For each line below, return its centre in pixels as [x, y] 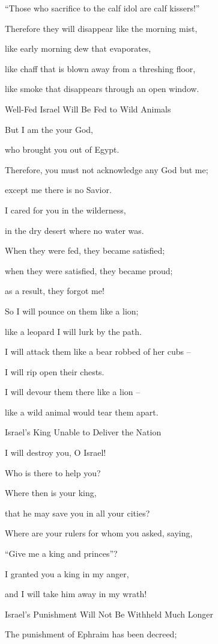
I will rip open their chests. [55, 371]
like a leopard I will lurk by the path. [73, 331]
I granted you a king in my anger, [67, 573]
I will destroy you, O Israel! [56, 452]
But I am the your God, [49, 129]
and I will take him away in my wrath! [76, 594]
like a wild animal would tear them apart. [82, 412]
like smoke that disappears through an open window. [102, 89]
